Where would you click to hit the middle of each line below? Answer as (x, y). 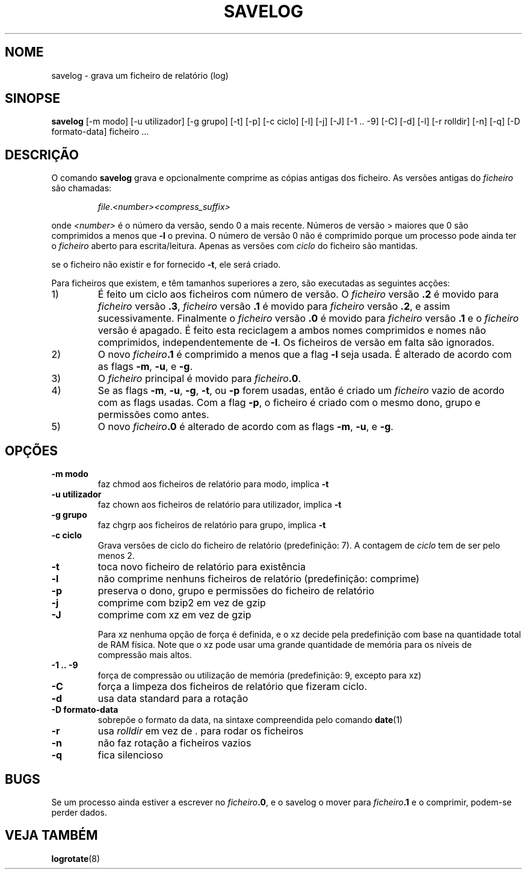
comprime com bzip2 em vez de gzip (182, 603)
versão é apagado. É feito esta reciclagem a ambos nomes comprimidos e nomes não (292, 331)
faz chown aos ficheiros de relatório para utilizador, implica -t (220, 505)
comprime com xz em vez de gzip (174, 615)
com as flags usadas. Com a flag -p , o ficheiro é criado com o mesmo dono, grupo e (289, 403)
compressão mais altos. (145, 655)
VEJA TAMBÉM (51, 836)
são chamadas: (82, 188)
